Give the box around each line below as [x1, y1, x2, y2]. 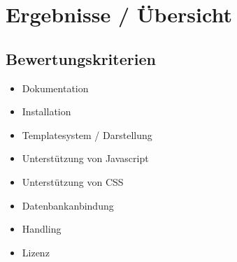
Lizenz [22, 245, 50, 259]
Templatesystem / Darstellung [22, 127, 152, 142]
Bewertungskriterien [6, 48, 156, 69]
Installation [22, 104, 71, 119]
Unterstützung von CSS [22, 174, 124, 189]
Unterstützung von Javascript [22, 151, 149, 166]
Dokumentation [22, 80, 89, 95]
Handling [22, 221, 62, 236]
